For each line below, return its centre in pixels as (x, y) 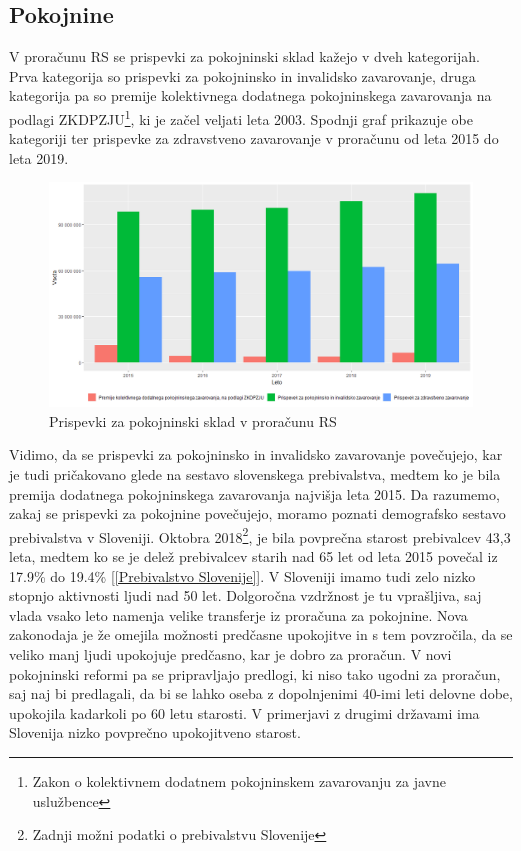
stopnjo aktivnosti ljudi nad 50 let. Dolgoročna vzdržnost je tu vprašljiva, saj (245, 595)
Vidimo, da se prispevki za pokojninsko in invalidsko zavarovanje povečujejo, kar (256, 454)
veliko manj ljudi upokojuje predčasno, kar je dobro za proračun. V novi (230, 654)
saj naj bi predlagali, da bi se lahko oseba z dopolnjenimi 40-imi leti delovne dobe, (261, 693)
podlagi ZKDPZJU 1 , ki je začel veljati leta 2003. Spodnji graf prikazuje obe (241, 117)
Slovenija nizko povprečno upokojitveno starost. (155, 732)
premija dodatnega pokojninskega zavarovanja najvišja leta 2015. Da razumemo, (254, 493)
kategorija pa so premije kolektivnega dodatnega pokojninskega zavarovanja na (250, 95)
